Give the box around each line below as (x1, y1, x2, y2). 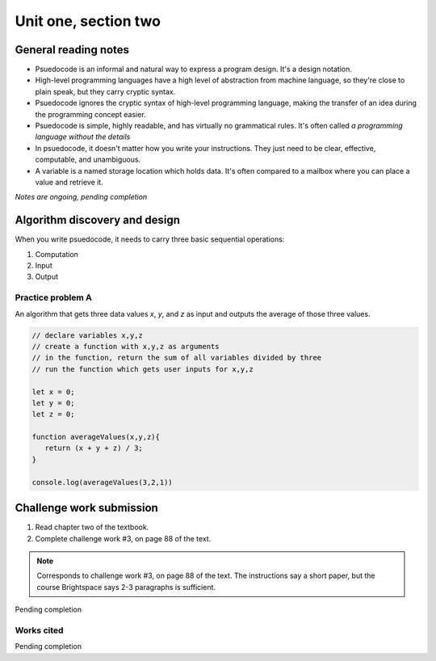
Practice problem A (15, 292, 92, 303)
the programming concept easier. (35, 109, 146, 119)
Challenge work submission (15, 501, 159, 515)
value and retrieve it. (35, 177, 104, 187)
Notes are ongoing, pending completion (15, 192, 148, 202)
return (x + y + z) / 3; (44, 444, 143, 453)
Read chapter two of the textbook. (35, 522, 149, 533)
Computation (35, 249, 78, 259)
